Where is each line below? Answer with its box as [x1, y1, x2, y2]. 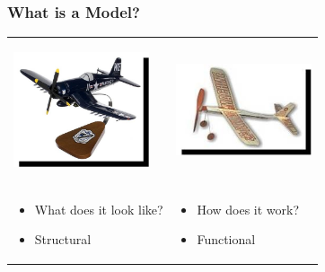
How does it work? [197, 199, 300, 218]
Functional [197, 230, 256, 249]
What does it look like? [34, 199, 163, 218]
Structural [34, 230, 92, 249]
